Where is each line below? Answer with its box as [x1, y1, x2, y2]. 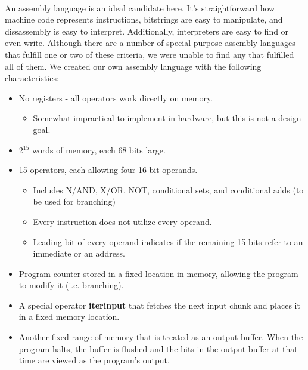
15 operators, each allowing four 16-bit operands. [18, 164, 198, 176]
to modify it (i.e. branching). [18, 279, 124, 291]
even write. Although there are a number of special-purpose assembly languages [5, 36, 295, 49]
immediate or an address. [33, 247, 125, 260]
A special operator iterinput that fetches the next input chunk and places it [18, 298, 300, 311]
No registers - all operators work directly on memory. [18, 91, 213, 104]
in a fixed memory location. [18, 310, 120, 323]
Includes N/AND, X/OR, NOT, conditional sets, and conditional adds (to [33, 183, 304, 196]
